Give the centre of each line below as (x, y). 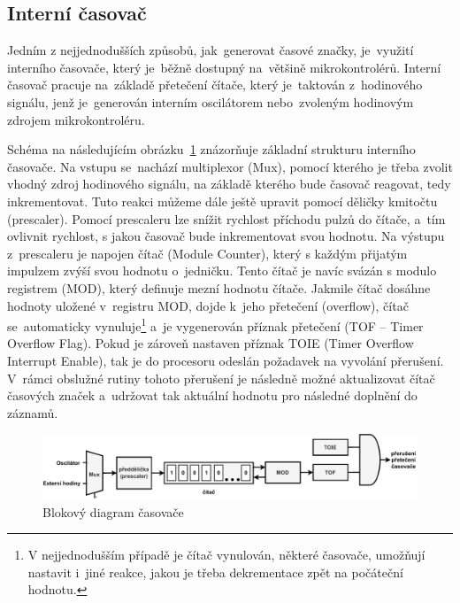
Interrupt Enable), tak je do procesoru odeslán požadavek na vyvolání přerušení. (226, 360)
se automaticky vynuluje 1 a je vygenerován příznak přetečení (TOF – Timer (215, 325)
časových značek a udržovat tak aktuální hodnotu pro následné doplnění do (212, 395)
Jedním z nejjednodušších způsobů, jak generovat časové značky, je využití (211, 50)
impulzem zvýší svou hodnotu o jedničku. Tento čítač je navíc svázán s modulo (222, 271)
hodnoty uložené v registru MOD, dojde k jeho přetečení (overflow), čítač (208, 305)
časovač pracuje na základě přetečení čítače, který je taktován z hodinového (215, 85)
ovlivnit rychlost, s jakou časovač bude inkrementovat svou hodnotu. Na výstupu (226, 236)
